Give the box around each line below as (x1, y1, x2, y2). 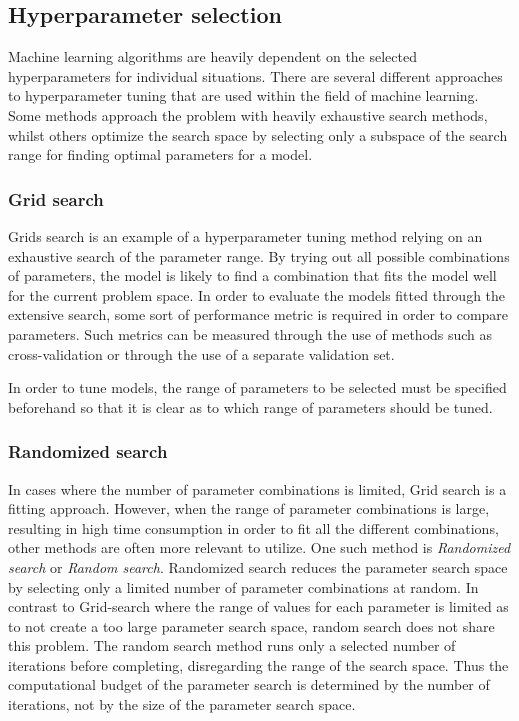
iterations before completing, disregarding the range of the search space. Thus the (8, 654, 509, 675)
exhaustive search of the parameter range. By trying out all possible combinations (8, 245, 510, 266)
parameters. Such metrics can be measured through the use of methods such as (8, 323, 493, 344)
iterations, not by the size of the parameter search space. (8, 694, 356, 715)
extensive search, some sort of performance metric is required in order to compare (8, 304, 509, 325)
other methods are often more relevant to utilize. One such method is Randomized (8, 537, 511, 558)
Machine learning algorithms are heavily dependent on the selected (8, 46, 417, 67)
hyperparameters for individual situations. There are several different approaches (8, 65, 503, 86)
